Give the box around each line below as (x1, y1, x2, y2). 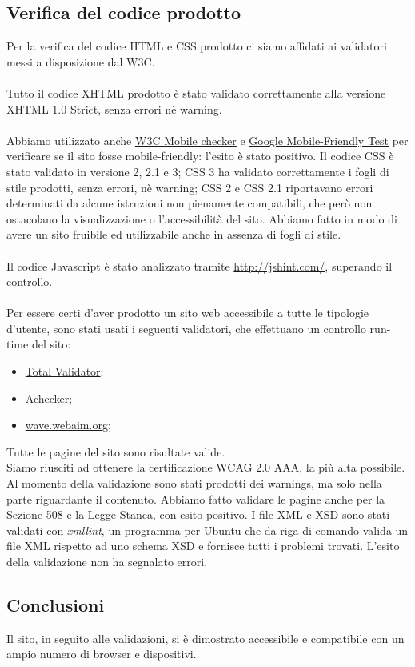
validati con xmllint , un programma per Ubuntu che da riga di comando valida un (6, 521, 409, 538)
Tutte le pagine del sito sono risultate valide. (6, 443, 225, 460)
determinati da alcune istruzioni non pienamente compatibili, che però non (6, 195, 373, 211)
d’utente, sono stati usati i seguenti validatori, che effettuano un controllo (6, 319, 366, 336)
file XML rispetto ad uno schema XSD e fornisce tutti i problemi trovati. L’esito (6, 537, 400, 554)
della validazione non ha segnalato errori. (6, 553, 208, 570)
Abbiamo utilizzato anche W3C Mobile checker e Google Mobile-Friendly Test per (6, 131, 409, 148)
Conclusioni (6, 593, 105, 617)
